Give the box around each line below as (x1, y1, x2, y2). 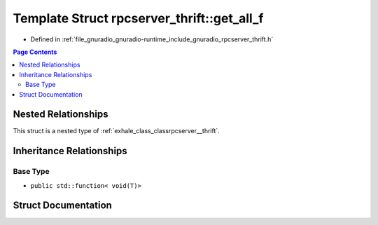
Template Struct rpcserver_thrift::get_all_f (13, 11, 264, 26)
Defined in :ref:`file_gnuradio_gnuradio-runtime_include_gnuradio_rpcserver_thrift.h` (30, 35, 274, 43)
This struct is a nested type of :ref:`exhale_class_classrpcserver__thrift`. (13, 127, 220, 135)
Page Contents (13, 48, 57, 56)
